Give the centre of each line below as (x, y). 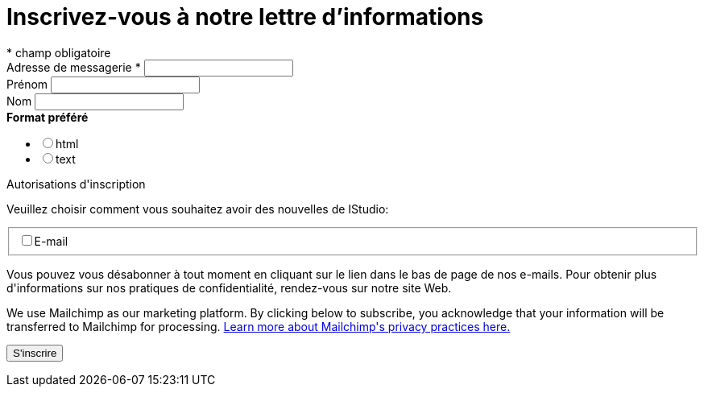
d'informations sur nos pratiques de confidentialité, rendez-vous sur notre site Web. (229, 288)
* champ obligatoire (59, 52)
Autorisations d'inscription (76, 184)
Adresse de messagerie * (74, 67)
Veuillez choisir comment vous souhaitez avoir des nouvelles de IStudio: (198, 209)
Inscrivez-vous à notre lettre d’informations (245, 17)
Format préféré (48, 117)
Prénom (27, 84)
